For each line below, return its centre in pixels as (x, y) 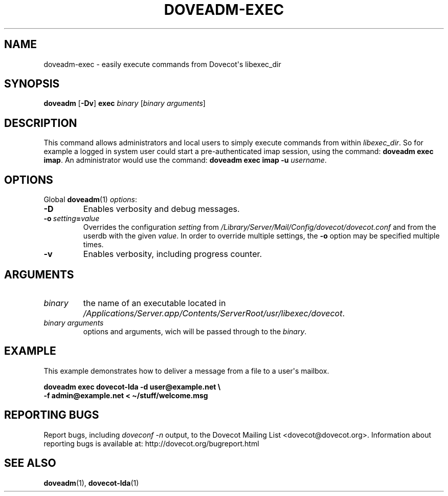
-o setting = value (72, 219)
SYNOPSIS (32, 84)
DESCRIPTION (41, 123)
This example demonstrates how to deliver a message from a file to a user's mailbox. (186, 371)
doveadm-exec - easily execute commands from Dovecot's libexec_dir (162, 64)
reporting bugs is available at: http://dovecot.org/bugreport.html (151, 443)
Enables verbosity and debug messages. (161, 209)
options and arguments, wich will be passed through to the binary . (195, 331)
